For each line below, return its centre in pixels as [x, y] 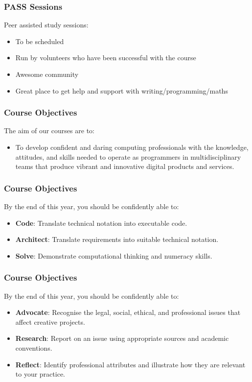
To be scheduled [40, 41]
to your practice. [40, 374]
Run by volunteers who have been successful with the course [106, 58]
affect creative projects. [50, 322]
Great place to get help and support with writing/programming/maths [122, 90]
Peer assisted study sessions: [46, 25]
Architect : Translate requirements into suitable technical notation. [117, 239]
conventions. [34, 347]
